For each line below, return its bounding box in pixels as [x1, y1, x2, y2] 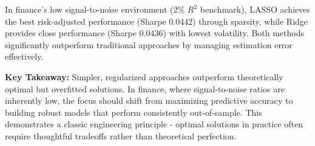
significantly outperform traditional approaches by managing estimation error [5, 38, 293, 51]
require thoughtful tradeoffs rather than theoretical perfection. [5, 129, 237, 142]
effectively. [5, 50, 44, 63]
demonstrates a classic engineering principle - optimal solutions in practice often [5, 118, 303, 130]
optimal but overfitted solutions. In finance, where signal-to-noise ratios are [5, 82, 285, 95]
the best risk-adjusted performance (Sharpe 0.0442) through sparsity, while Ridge [5, 14, 308, 27]
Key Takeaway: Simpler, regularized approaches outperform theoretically [5, 70, 283, 83]
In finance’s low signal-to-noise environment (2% [5, 3, 185, 15]
